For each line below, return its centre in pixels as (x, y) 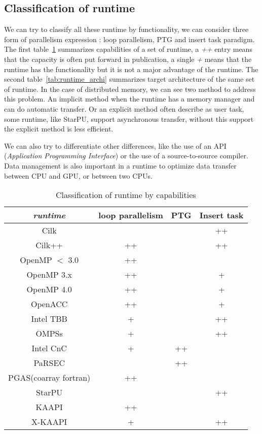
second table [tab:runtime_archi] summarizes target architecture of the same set (129, 79)
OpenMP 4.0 (49, 289)
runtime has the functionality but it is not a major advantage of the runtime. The (131, 69)
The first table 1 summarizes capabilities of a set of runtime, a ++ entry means (128, 49)
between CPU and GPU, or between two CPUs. (78, 175)
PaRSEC (49, 363)
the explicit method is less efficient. (59, 129)
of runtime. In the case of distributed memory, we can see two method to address (130, 89)
